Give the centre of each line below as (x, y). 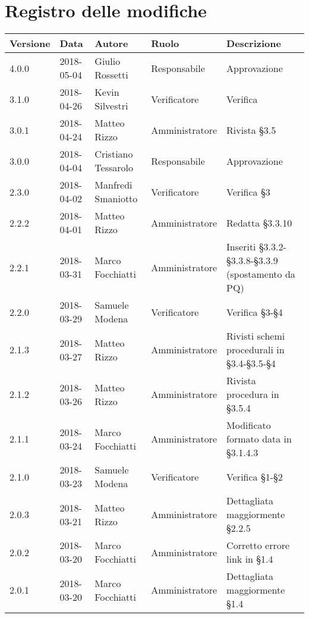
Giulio (108, 61)
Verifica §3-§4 (255, 312)
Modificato (249, 425)
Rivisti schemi (256, 336)
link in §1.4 (250, 559)
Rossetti (111, 75)
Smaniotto (116, 199)
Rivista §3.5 (251, 130)
